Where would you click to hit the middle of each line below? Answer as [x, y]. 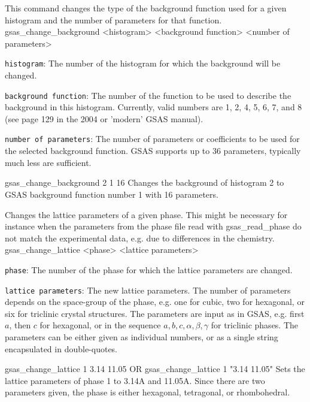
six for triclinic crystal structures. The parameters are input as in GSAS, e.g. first [155, 313]
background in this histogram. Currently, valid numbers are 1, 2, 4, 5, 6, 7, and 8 [154, 107]
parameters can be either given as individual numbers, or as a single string [142, 336]
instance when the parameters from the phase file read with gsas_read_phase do [153, 226]
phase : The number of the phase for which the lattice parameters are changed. [149, 269]
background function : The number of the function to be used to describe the [148, 95]
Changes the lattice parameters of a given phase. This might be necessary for [146, 214]
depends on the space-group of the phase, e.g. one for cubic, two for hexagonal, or [155, 302]
